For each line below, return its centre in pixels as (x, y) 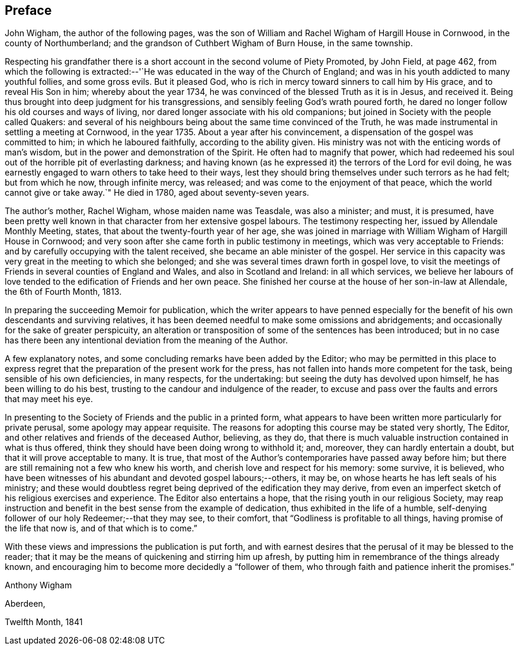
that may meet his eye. (49, 399)
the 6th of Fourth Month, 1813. (63, 292)
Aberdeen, (25, 604)
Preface (28, 10)
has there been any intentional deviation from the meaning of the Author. (146, 340)
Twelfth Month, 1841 (44, 622)
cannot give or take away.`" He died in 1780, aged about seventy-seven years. (157, 193)
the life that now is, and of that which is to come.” (101, 528)
